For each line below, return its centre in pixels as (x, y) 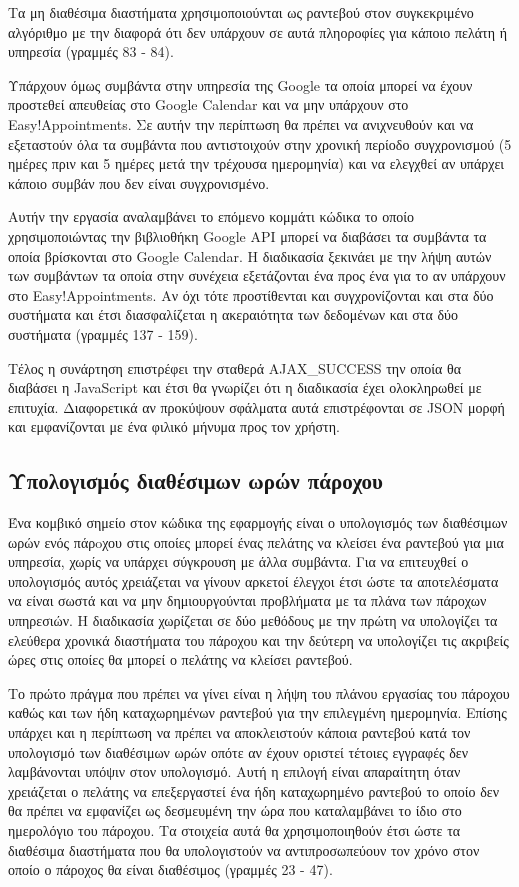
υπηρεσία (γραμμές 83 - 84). (91, 51)
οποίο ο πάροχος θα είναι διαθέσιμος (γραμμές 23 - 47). (170, 869)
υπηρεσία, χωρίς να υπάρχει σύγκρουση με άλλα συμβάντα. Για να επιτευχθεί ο (238, 561)
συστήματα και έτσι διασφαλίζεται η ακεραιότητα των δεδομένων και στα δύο (233, 314)
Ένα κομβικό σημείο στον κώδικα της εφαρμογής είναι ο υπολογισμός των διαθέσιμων (258, 522)
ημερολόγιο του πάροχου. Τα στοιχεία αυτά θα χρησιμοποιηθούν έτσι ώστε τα (234, 829)
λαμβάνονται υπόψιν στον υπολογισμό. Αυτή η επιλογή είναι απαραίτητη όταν (234, 771)
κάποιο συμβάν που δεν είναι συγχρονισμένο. (139, 182)
